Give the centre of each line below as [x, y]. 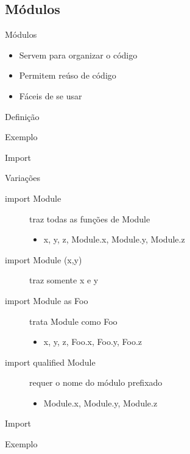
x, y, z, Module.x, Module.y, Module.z [114, 239]
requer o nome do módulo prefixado [96, 382]
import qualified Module [50, 362]
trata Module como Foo [73, 321]
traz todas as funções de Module [90, 218]
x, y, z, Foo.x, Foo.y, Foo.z [93, 342]
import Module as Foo [47, 300]
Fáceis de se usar [51, 95]
